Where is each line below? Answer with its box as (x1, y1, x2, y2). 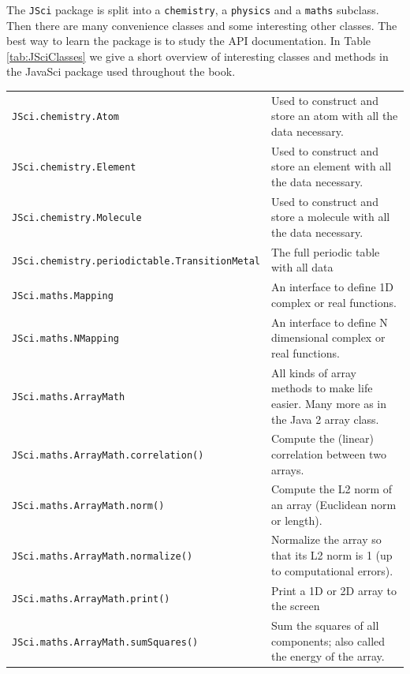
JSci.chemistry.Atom (12, 111, 120, 123)
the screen (271, 597, 320, 614)
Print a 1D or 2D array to (271, 582, 397, 598)
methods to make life (271, 380, 373, 396)
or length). (271, 511, 322, 528)
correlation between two (271, 446, 386, 462)
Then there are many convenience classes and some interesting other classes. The (6, 17, 397, 33)
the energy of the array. (271, 648, 385, 665)
